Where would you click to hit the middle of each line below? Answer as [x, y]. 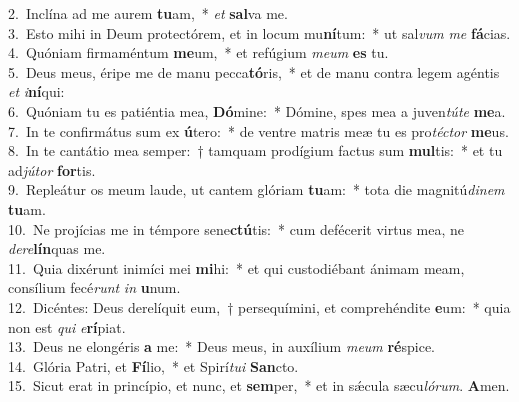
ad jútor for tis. [52, 169]
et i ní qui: [36, 91]
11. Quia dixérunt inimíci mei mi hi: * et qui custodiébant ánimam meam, [236, 267]
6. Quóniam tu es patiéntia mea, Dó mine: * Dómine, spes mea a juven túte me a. [257, 110]
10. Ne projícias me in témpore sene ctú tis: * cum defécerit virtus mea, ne [236, 228]
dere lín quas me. [57, 248]
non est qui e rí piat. [67, 326]
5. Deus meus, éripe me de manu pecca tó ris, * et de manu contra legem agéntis [254, 71]
